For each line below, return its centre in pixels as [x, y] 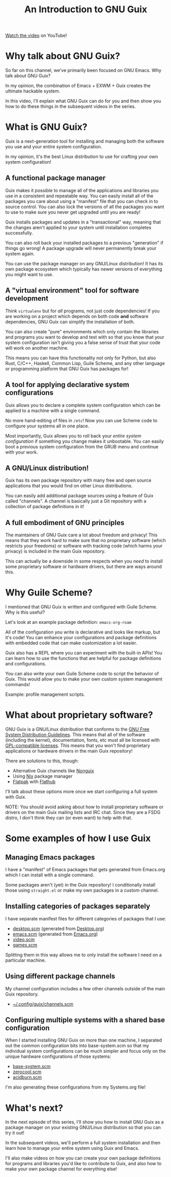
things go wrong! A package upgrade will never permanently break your [81, 248]
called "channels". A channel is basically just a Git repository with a [76, 501]
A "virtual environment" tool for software [72, 291]
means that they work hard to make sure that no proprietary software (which [86, 540]
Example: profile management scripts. [45, 694]
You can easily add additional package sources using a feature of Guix [79, 496]
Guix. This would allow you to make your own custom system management [84, 679]
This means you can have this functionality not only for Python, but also [81, 358]
